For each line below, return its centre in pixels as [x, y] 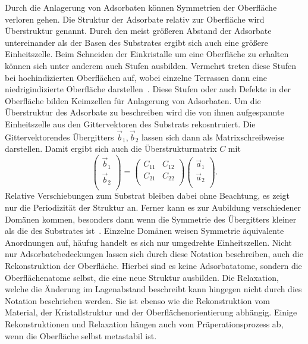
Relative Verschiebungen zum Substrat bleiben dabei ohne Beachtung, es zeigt [147, 196]
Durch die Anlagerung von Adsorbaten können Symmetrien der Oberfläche [141, 7]
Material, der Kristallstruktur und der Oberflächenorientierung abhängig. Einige [151, 312]
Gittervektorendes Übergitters [59, 137]
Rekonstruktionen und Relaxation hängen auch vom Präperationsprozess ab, [144, 323]
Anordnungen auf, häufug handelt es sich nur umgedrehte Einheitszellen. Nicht [148, 242]
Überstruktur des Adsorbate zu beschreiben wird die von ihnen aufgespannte [144, 112]
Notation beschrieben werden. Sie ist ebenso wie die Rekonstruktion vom [137, 300]
